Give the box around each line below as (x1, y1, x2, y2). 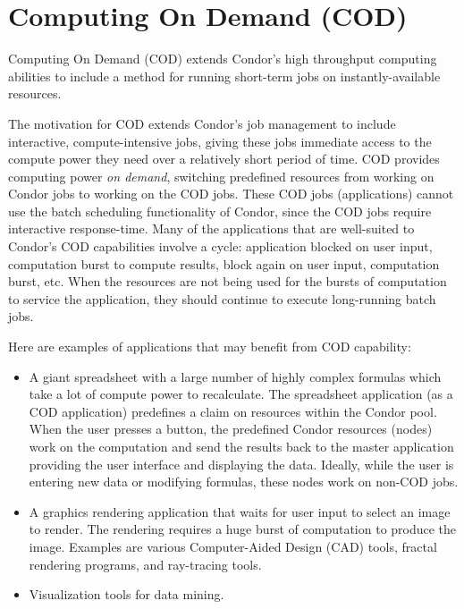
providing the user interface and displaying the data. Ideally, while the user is (29, 454, 454, 473)
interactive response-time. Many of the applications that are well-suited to (8, 219, 415, 238)
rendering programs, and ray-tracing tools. (29, 554, 262, 573)
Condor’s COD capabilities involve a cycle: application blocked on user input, (8, 237, 433, 256)
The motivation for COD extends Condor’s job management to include (8, 114, 396, 132)
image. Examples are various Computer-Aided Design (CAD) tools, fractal (29, 537, 437, 555)
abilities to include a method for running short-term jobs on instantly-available (8, 66, 441, 85)
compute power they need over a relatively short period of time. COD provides (8, 149, 440, 168)
